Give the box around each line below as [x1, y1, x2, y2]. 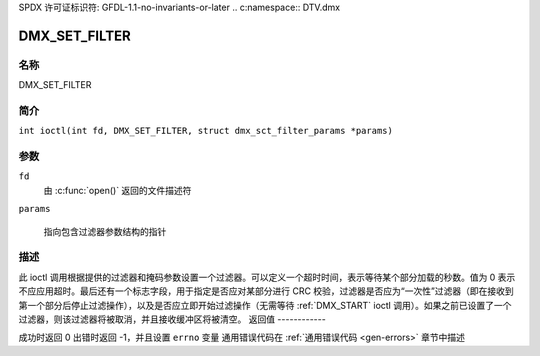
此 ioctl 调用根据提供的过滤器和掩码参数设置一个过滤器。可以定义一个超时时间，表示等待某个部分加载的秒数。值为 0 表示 [18, 271, 516, 283]
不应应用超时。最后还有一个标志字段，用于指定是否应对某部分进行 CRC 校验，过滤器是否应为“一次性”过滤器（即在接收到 [18, 285, 514, 297]
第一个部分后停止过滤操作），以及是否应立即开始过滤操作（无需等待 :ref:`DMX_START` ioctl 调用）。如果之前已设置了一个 [18, 299, 512, 311]
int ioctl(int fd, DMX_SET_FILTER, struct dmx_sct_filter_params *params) [18, 125, 394, 137]
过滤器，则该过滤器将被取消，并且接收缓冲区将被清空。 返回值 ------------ [18, 313, 327, 325]
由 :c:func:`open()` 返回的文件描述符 [43, 184, 192, 196]
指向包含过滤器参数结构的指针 [43, 225, 167, 237]
